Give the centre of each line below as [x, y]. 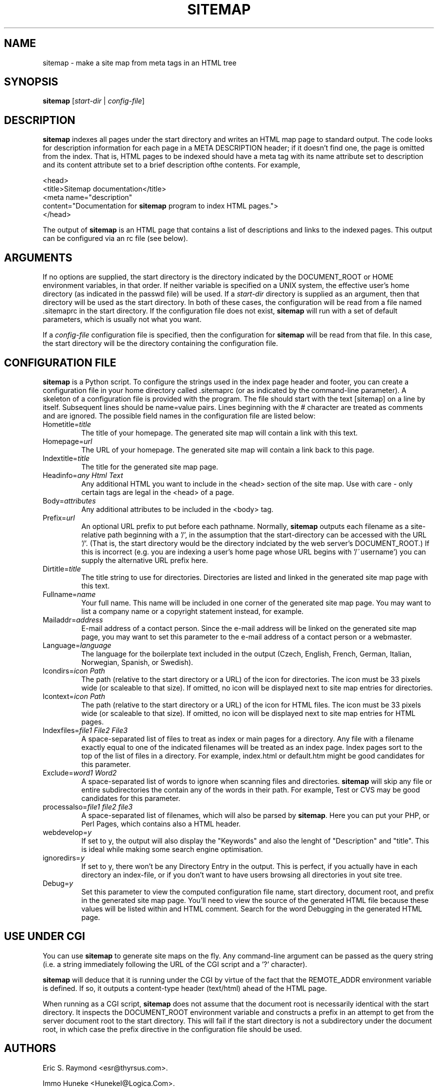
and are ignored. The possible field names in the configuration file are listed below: [179, 415]
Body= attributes [69, 500]
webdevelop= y [67, 832]
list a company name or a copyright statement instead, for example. [192, 611]
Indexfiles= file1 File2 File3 [85, 730]
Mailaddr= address [73, 619]
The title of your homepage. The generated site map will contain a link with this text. [219, 432]
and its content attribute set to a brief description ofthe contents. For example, [171, 165]
